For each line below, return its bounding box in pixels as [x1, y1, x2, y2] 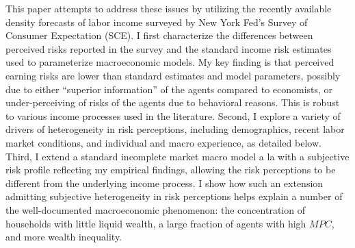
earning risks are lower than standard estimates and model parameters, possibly [5, 68, 341, 82]
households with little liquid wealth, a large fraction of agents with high [5, 216, 306, 230]
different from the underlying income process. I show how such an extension [5, 175, 324, 190]
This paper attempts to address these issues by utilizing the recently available [5, 1, 332, 15]
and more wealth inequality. [5, 230, 122, 244]
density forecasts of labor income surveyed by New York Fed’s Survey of [5, 14, 308, 29]
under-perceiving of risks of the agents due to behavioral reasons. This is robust [5, 95, 340, 110]
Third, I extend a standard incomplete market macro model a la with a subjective [5, 149, 350, 163]
